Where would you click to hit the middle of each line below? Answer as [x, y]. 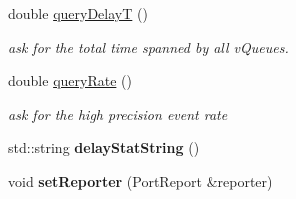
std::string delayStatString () [104, 147]
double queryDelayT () [78, 13]
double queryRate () [70, 80]
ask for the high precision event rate [118, 113]
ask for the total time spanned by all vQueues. [148, 46]
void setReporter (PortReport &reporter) [140, 180]
